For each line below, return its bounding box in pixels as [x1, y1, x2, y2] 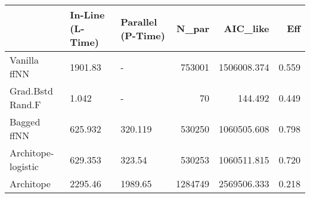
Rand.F [10, 98, 41, 111]
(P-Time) [120, 28, 165, 42]
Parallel [120, 14, 157, 29]
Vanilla [10, 53, 39, 67]
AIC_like [224, 21, 269, 35]
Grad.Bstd [10, 84, 53, 98]
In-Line [70, 8, 105, 21]
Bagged [10, 115, 41, 128]
